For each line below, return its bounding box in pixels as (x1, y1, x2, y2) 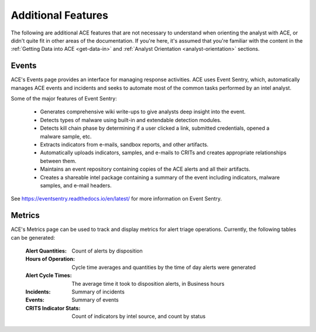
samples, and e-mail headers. (40, 182, 112, 189)
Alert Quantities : (25, 247, 67, 254)
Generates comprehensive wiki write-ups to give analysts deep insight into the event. (40, 108, 246, 115)
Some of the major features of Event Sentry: (11, 95, 117, 102)
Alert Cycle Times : (25, 272, 73, 279)
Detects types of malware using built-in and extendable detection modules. (40, 116, 222, 123)
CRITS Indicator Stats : (25, 305, 81, 312)
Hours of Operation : (25, 255, 75, 262)
